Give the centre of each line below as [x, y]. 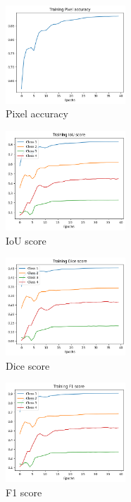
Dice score [28, 365]
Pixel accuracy [37, 113]
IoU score [26, 240]
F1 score [24, 492]
